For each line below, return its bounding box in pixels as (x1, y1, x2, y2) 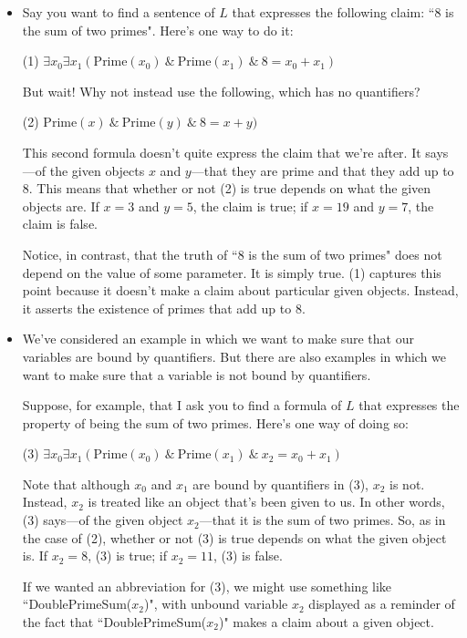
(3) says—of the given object (22, 510, 183, 530)
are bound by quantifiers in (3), (192, 474, 368, 493)
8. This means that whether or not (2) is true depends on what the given (22, 179, 431, 198)
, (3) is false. (213, 546, 283, 565)
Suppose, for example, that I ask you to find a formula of (22, 396, 342, 415)
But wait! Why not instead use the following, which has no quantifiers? (22, 81, 420, 100)
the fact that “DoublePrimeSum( (22, 612, 207, 632)
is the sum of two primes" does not (248, 244, 442, 263)
